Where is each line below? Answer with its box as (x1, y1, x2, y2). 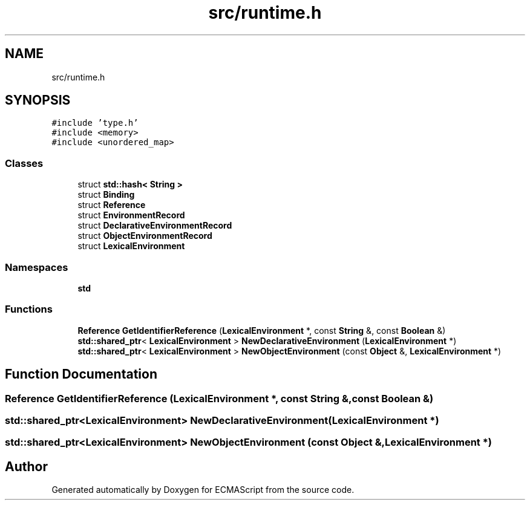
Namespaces (5, 261, 68, 273)
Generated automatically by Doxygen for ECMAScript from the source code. (51, 484, 355, 495)
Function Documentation (5, 367, 157, 382)
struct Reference (77, 200, 146, 210)
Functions (5, 303, 53, 316)
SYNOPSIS (5, 93, 71, 108)
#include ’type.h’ (51, 118, 139, 128)
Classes (5, 157, 44, 169)
